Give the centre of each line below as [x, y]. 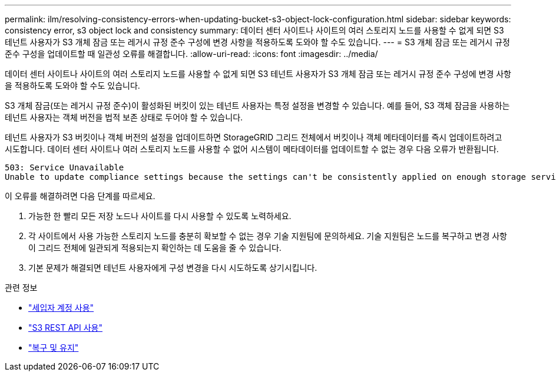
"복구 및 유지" [54, 348]
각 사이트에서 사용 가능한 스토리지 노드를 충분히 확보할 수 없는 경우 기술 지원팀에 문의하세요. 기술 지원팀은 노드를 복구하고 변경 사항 [268, 236]
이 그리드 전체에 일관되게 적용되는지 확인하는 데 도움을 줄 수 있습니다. [155, 248]
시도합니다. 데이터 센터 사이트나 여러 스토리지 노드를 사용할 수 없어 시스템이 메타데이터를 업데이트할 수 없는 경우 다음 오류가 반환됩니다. [252, 149]
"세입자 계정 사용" [61, 308]
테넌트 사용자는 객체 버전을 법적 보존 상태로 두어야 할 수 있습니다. [124, 117]
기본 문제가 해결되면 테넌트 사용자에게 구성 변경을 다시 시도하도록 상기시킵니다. [173, 268]
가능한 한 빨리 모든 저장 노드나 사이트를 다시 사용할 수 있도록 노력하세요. [160, 216]
